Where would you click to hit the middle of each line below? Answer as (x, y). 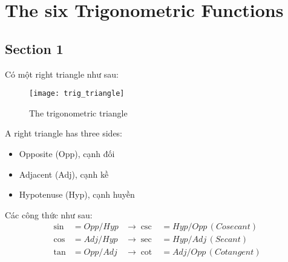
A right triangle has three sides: (64, 133)
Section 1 (34, 48)
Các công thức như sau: (49, 214)
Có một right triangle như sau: (62, 74)
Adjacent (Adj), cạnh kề (64, 174)
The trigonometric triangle (78, 113)
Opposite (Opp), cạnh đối (67, 154)
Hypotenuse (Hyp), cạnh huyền (77, 194)
